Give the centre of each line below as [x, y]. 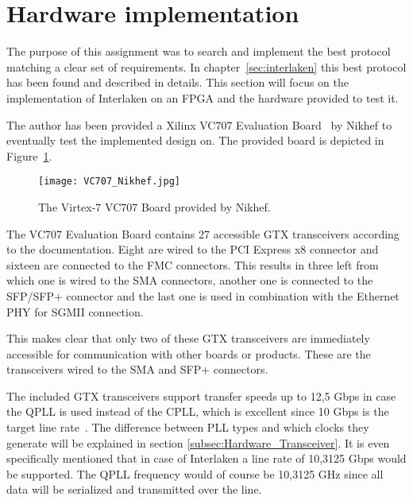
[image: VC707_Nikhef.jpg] [109, 182]
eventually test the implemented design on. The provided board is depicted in [195, 140]
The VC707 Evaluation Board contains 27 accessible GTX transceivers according [203, 233]
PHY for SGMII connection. [75, 311]
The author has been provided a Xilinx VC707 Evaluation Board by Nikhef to [199, 124]
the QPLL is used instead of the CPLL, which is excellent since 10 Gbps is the [198, 411]
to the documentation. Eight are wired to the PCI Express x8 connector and [193, 249]
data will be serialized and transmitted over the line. [134, 489]
